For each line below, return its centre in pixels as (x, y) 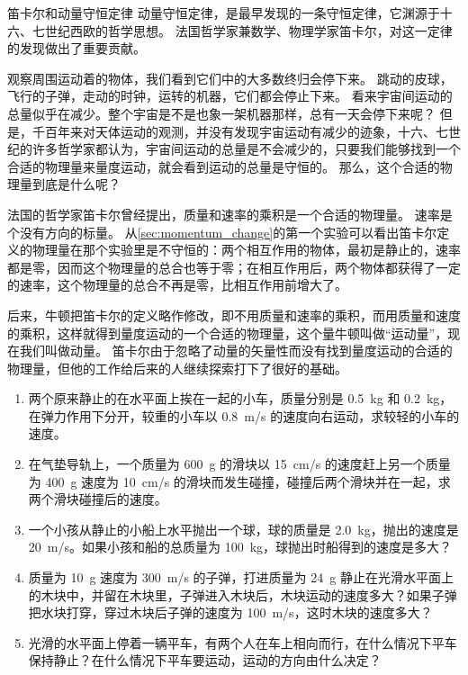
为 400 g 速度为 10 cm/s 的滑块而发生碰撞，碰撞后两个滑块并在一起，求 (239, 481)
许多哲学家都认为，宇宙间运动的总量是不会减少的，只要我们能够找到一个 (246, 149)
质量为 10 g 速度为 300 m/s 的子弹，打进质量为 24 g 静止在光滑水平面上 (241, 577)
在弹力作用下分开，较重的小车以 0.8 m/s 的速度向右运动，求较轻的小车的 (244, 415)
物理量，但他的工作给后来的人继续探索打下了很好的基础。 (177, 368)
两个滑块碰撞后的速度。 (98, 499)
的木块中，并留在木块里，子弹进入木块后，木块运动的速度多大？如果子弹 (243, 594)
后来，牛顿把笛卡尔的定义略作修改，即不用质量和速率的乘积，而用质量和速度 (234, 315)
